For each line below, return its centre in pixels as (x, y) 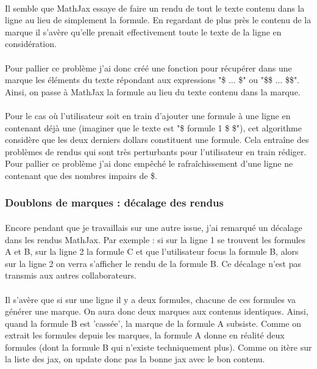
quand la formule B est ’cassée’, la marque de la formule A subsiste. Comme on (153, 323)
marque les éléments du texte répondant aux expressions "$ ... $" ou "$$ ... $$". (152, 80)
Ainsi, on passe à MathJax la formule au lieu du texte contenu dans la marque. (153, 91)
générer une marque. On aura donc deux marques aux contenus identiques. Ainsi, (157, 311)
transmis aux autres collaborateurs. (71, 275)
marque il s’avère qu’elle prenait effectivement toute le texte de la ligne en (143, 31)
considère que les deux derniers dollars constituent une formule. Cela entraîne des (157, 140)
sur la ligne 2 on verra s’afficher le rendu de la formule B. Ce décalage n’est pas (153, 263)
